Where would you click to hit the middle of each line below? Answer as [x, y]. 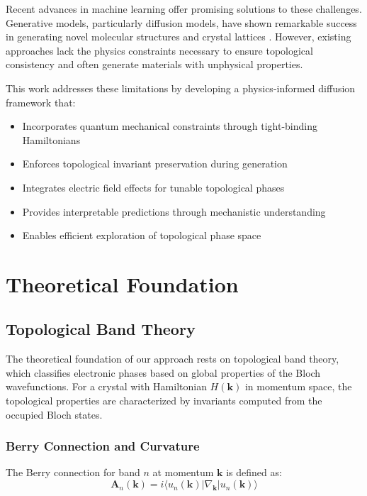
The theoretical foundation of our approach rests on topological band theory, [173, 359]
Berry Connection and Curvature [103, 446]
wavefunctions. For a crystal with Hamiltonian [106, 386]
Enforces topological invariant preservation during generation [155, 164]
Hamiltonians [51, 139]
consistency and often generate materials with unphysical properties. [154, 64]
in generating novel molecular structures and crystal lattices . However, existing [179, 37]
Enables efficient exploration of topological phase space [142, 235]
